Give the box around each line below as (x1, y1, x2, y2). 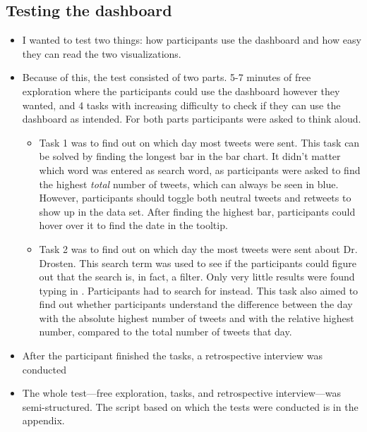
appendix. (22, 413, 65, 428)
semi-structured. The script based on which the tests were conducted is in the (22, 399, 359, 414)
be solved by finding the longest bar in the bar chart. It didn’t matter (39, 149, 341, 163)
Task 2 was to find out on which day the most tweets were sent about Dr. (39, 241, 358, 256)
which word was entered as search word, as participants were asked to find (39, 162, 361, 177)
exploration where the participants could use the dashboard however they (22, 83, 340, 98)
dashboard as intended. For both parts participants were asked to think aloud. (22, 111, 361, 126)
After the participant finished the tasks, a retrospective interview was (22, 348, 323, 363)
